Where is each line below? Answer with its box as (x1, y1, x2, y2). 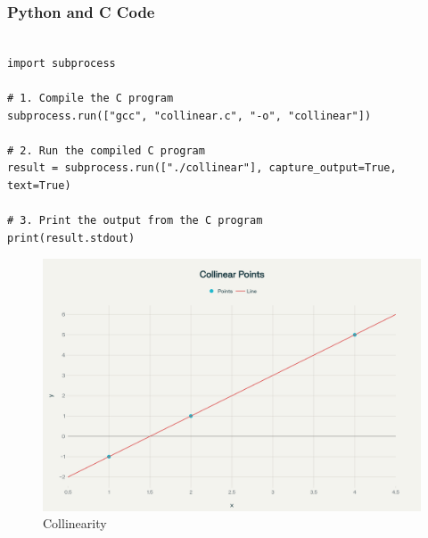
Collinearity (43, 514, 107, 533)
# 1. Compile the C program (7, 92, 174, 104)
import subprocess (7, 56, 116, 70)
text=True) (7, 178, 71, 192)
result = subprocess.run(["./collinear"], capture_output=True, (7, 161, 397, 175)
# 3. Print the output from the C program (7, 214, 263, 228)
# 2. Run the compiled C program (7, 144, 205, 157)
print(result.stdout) (7, 231, 136, 244)
